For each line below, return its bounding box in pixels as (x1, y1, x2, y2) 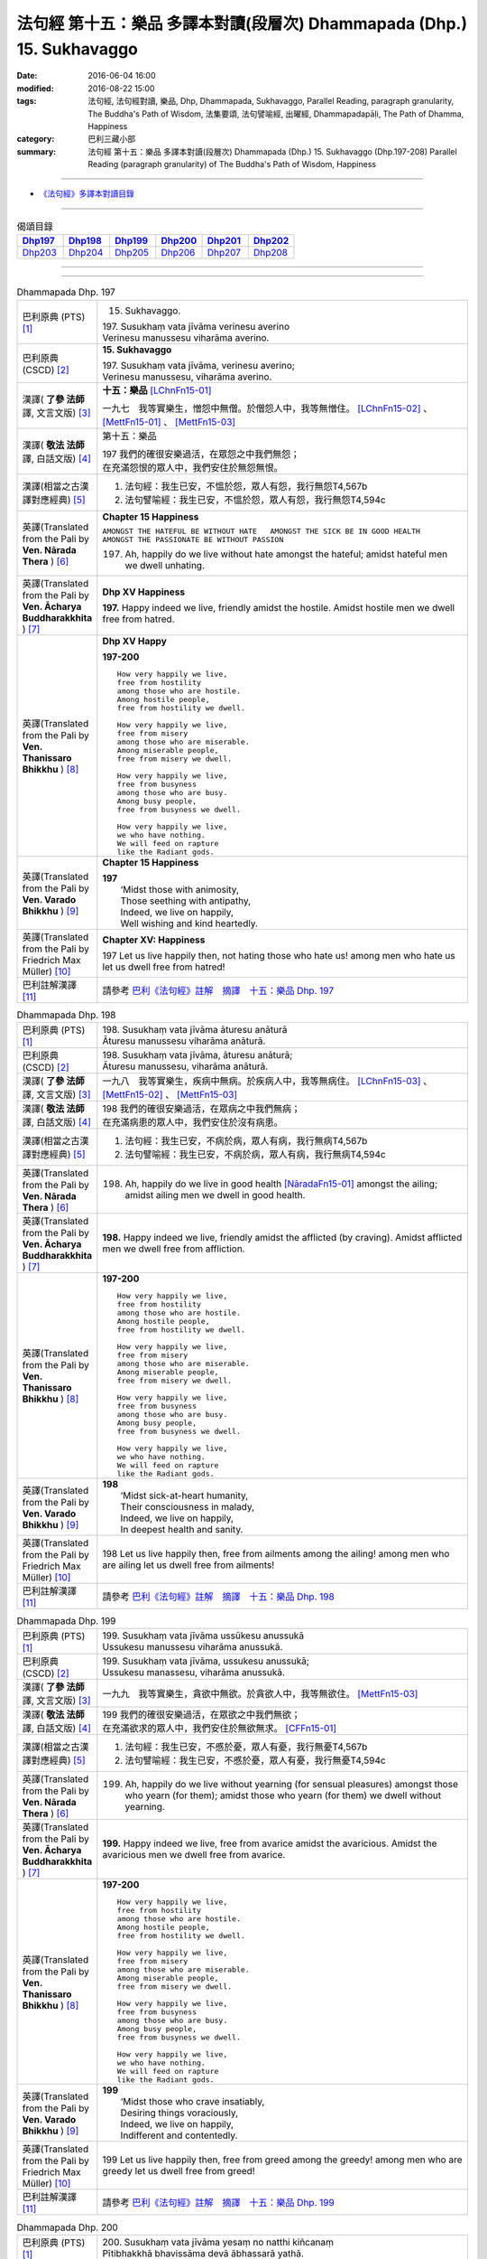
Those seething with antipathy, (120, 895, 252, 907)
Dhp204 (68, 247, 104, 259)
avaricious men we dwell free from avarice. (102, 1849, 286, 1861)
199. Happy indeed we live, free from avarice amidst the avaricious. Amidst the (102, 1837, 437, 1850)
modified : (16, 82, 54, 94)
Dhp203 (22, 247, 58, 259)
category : (16, 134, 55, 145)
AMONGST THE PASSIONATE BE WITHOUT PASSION (102, 534, 284, 544)
